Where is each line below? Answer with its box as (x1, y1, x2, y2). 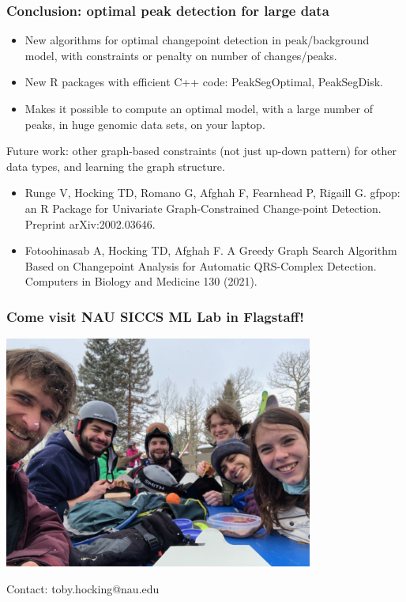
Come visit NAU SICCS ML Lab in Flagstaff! (6, 306, 304, 326)
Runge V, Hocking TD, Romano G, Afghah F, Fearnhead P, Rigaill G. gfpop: (24, 184, 400, 201)
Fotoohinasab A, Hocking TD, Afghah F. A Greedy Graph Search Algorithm (24, 242, 397, 259)
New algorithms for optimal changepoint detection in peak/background (24, 32, 370, 48)
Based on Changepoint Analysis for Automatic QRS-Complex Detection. (24, 257, 377, 274)
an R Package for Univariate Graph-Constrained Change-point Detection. (24, 199, 382, 216)
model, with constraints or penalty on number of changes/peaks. (24, 47, 337, 63)
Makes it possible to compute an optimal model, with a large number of (24, 100, 373, 116)
